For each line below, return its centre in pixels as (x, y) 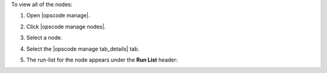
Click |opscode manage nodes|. (66, 27)
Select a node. (45, 38)
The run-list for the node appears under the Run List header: (102, 60)
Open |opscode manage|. (58, 16)
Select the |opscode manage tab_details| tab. (83, 49)
